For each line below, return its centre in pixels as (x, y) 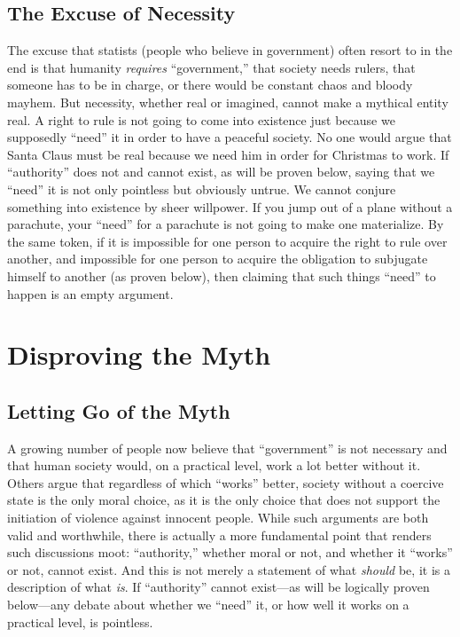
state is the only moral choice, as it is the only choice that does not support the (224, 500)
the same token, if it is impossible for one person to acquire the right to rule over (227, 241)
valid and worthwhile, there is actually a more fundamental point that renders (219, 535)
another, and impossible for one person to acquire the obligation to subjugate (218, 259)
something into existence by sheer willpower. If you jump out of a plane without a (230, 206)
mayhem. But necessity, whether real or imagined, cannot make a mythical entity (228, 102)
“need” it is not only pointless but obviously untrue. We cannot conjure (202, 189)
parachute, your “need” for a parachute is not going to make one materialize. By (226, 224)
